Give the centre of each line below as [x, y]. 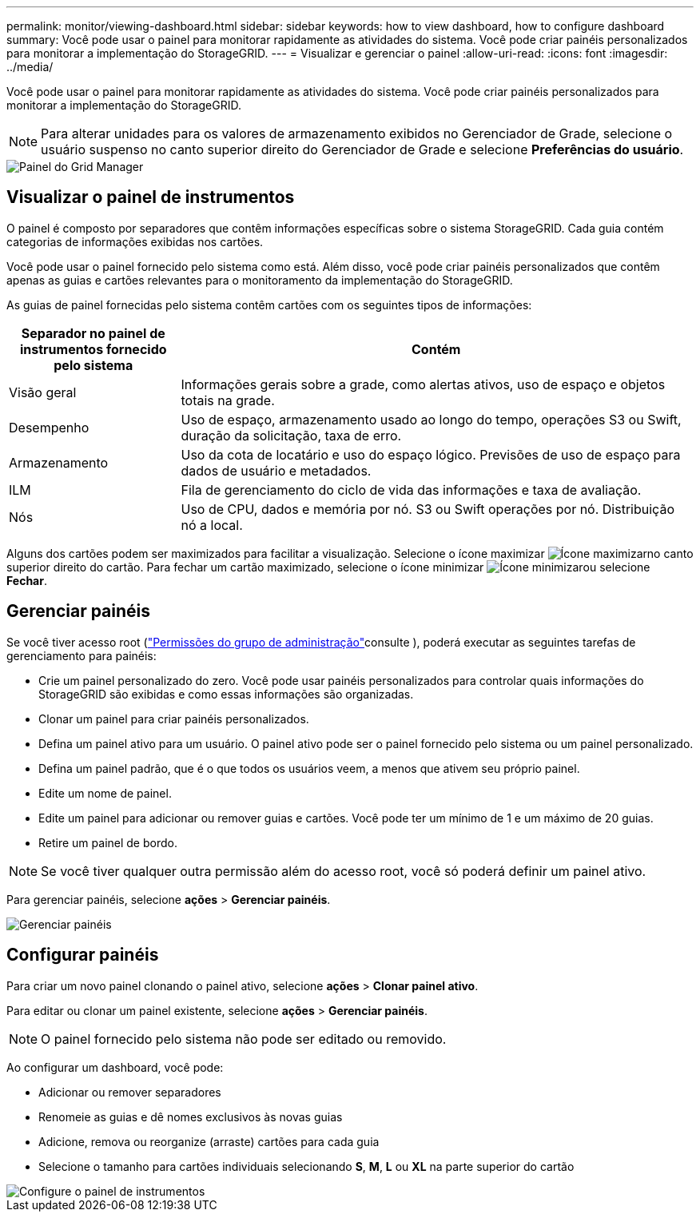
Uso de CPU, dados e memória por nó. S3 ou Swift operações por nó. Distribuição [428, 509]
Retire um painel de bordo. [108, 842]
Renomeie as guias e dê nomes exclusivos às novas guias [191, 1116]
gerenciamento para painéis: [82, 655]
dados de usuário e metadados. [276, 470]
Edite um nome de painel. [105, 793]
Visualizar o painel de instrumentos [151, 197]
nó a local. [212, 525]
